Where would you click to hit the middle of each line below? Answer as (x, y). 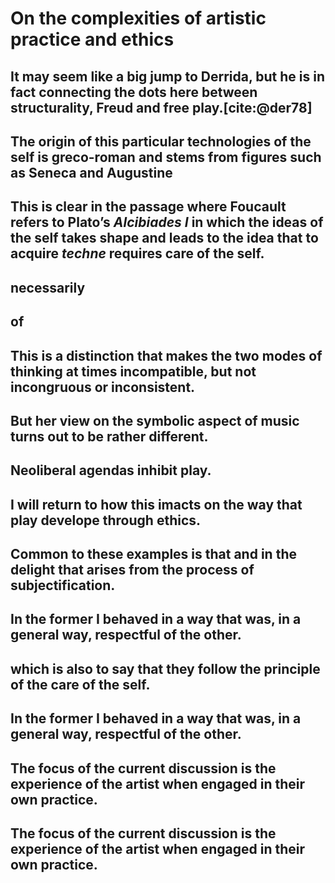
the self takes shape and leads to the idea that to (164, 238)
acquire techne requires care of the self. (137, 253)
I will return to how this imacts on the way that (156, 504)
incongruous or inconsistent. (103, 387)
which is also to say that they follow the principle (165, 668)
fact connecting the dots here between (134, 92)
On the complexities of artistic (138, 18)
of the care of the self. (80, 684)
